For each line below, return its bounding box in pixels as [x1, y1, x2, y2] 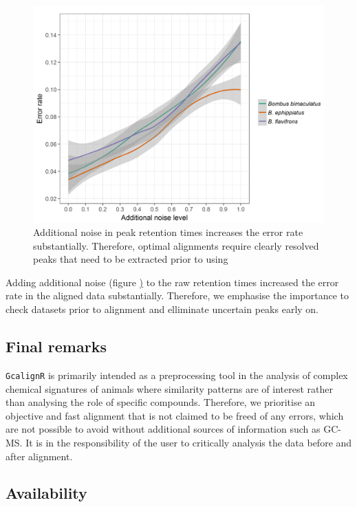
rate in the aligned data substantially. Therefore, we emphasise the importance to [6, 288, 349, 303]
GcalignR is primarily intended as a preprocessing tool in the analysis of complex [6, 367, 348, 382]
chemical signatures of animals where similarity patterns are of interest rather [6, 381, 333, 396]
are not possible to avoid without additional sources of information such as [6, 422, 321, 436]
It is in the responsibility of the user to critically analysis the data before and [25, 435, 352, 449]
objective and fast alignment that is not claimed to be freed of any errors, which [6, 408, 344, 422]
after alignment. [6, 449, 73, 463]
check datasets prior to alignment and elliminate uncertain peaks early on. [6, 302, 318, 316]
